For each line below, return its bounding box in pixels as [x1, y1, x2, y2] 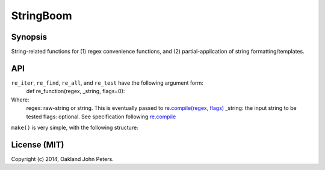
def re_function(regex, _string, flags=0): [26, 88, 125, 95]
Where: [11, 96, 29, 103]
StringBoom [11, 9, 72, 22]
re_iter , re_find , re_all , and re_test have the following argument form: [11, 79, 204, 87]
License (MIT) [11, 139, 64, 150]
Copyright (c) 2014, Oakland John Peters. [11, 155, 114, 162]
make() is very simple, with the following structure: [11, 124, 138, 131]
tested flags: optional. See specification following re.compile [26, 113, 176, 120]
